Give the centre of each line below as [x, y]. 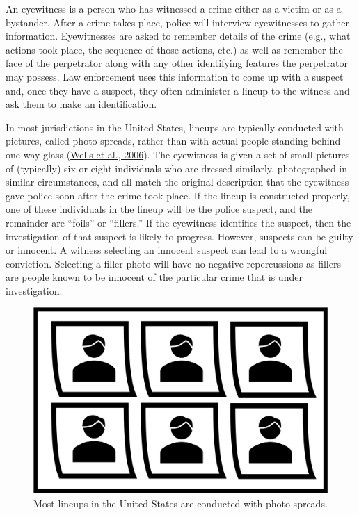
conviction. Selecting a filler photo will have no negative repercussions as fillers [173, 263]
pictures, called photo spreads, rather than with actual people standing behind [173, 141]
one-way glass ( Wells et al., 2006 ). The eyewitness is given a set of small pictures [178, 154]
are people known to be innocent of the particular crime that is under [154, 277]
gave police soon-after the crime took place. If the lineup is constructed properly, [178, 195]
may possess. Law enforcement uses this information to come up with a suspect [175, 76]
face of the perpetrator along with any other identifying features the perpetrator [177, 63]
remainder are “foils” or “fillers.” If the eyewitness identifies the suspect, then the [178, 222]
